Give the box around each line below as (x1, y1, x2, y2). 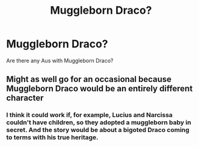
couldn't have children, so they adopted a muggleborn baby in (6, 118, 191, 127)
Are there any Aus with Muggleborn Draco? (6, 57, 114, 64)
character (6, 93, 44, 103)
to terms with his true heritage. (6, 133, 99, 142)
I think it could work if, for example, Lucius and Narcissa (6, 111, 173, 120)
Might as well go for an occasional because (6, 74, 172, 84)
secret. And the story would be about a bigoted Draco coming (6, 126, 189, 134)
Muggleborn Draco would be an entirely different (6, 84, 193, 94)
